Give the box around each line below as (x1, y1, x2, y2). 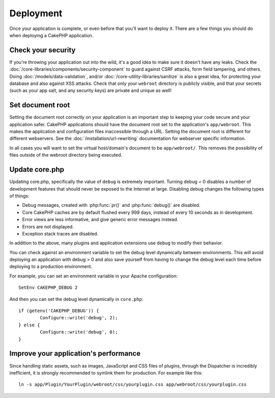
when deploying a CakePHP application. (9, 32, 94, 38)
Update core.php (9, 165, 65, 174)
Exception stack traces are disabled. (22, 230, 99, 236)
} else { (18, 322, 40, 328)
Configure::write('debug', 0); (40, 329, 118, 335)
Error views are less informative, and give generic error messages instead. (22, 217, 178, 223)
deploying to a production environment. (9, 263, 93, 269)
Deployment (9, 8, 63, 19)
